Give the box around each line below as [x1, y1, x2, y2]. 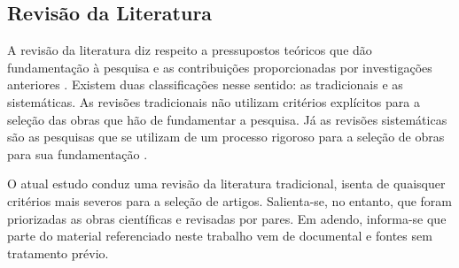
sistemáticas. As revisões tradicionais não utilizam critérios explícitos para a [7, 92, 420, 111]
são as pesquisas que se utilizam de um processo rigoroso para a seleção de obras [7, 127, 445, 146]
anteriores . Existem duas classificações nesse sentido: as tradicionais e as [7, 75, 403, 94]
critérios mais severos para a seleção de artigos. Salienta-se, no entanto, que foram [7, 191, 452, 210]
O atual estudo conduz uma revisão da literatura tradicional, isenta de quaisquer [7, 174, 446, 193]
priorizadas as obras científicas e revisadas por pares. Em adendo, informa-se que [7, 209, 447, 227]
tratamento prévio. [7, 243, 109, 262]
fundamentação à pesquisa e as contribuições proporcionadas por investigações [7, 57, 432, 76]
